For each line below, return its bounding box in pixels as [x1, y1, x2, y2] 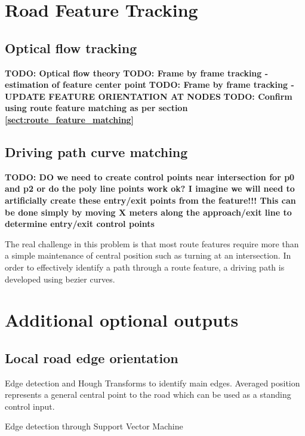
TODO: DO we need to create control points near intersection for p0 [5, 170, 295, 183]
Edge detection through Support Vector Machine [5, 420, 183, 432]
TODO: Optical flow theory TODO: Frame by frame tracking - [5, 66, 269, 79]
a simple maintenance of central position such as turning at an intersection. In [5, 249, 291, 262]
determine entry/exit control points [5, 217, 155, 230]
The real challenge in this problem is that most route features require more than [5, 237, 299, 250]
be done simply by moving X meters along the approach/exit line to [5, 205, 292, 218]
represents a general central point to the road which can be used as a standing [5, 388, 291, 401]
